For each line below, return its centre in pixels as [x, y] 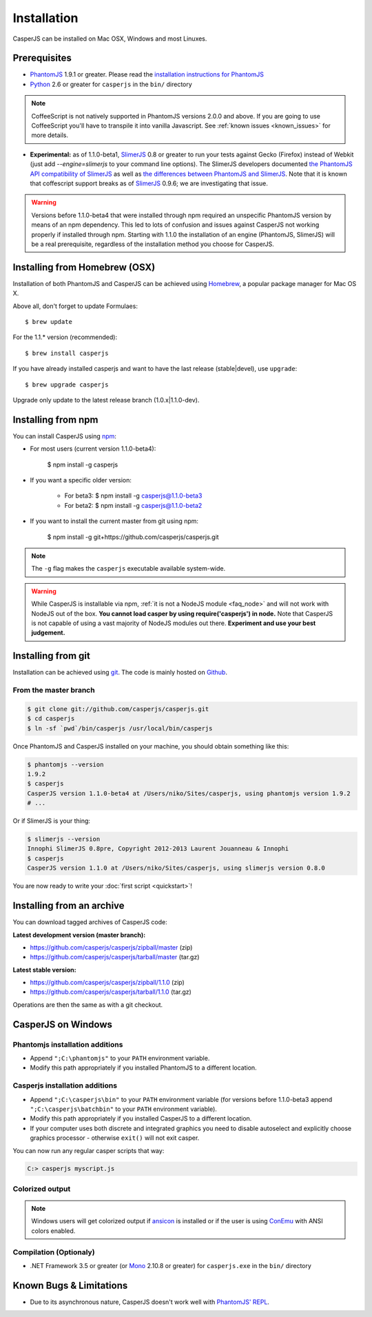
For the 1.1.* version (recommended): [65, 337]
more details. [50, 135]
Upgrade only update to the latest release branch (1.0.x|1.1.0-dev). [106, 400]
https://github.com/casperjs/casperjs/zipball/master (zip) [111, 947]
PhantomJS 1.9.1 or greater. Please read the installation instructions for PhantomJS [147, 74]
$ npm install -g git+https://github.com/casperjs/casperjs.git [133, 537]
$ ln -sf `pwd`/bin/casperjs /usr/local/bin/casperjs [120, 728]
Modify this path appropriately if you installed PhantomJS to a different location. [144, 1068]
